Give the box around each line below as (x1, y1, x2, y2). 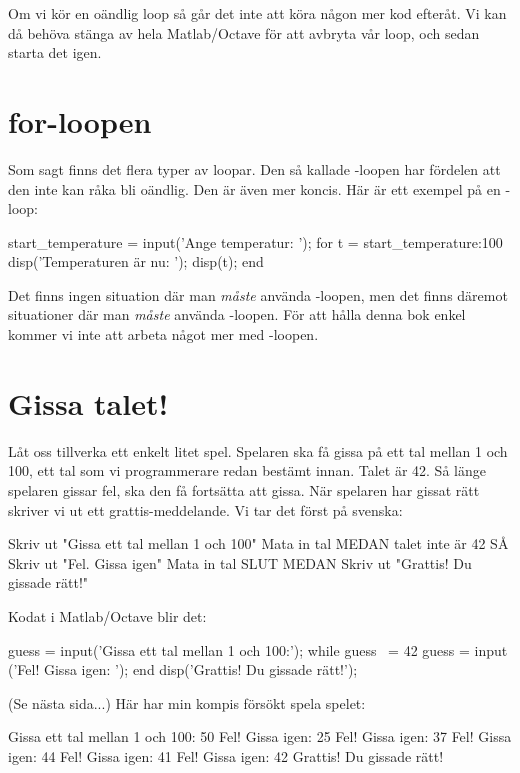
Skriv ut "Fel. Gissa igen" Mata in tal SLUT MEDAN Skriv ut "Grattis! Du (8, 552, 472, 573)
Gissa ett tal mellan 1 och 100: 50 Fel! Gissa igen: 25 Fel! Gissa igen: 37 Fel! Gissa (8, 726, 512, 747)
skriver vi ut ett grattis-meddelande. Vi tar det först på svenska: (8, 499, 403, 520)
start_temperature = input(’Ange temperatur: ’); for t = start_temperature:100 (8, 231, 503, 252)
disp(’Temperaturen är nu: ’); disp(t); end (8, 251, 264, 272)
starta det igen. (8, 42, 102, 63)
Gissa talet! (8, 382, 169, 423)
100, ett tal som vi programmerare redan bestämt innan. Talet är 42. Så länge (8, 460, 486, 481)
